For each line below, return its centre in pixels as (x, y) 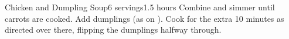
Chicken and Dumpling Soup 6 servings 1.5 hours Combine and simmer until (140, 7)
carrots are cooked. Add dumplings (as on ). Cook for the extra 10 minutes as (144, 18)
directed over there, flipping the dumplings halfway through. (113, 30)
